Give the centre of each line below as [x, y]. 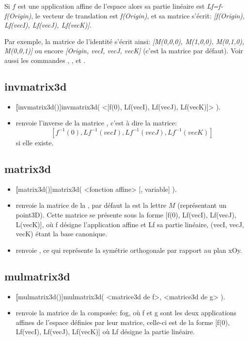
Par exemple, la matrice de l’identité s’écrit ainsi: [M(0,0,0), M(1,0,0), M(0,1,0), [124, 41]
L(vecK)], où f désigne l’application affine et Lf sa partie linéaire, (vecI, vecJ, [130, 224]
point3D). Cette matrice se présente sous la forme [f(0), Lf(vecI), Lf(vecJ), [126, 214]
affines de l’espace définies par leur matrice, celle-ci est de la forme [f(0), [123, 322]
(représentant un [202, 205]
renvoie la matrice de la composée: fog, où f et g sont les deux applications [126, 313]
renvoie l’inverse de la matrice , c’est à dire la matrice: [96, 123]
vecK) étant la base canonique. [62, 234]
